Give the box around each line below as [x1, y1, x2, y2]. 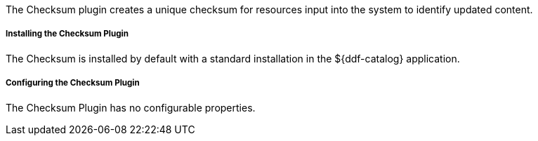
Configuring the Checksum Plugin [6, 78, 140, 88]
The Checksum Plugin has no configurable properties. [6, 101, 256, 114]
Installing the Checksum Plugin [6, 29, 129, 39]
